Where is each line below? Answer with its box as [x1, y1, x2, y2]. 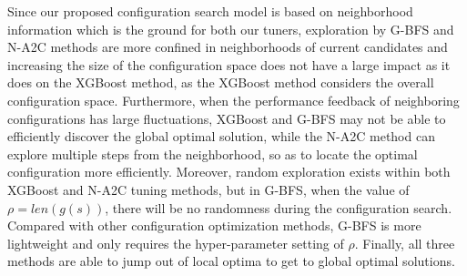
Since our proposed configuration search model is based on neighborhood [7, 2, 413, 20]
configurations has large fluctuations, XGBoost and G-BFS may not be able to [7, 108, 446, 128]
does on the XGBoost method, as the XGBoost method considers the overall [7, 73, 434, 92]
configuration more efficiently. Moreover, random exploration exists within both [7, 162, 451, 181]
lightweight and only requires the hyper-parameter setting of [7, 233, 344, 252]
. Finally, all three [354, 233, 455, 252]
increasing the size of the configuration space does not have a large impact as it [7, 55, 451, 74]
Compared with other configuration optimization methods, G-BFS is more [7, 216, 421, 235]
